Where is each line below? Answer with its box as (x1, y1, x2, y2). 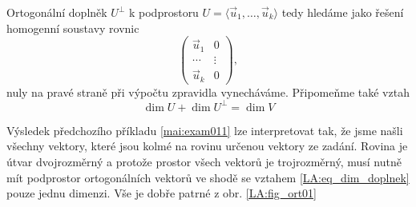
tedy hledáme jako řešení (281, 4, 404, 20)
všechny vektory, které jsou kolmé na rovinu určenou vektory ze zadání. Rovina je (6, 137, 408, 154)
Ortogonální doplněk (6, 4, 107, 20)
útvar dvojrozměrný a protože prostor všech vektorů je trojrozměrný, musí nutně (6, 153, 402, 169)
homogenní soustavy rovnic (6, 19, 139, 36)
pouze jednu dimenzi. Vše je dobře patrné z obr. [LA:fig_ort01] (6, 185, 317, 201)
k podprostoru (128, 4, 199, 20)
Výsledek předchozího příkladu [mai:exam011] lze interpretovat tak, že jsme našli (6, 121, 403, 138)
